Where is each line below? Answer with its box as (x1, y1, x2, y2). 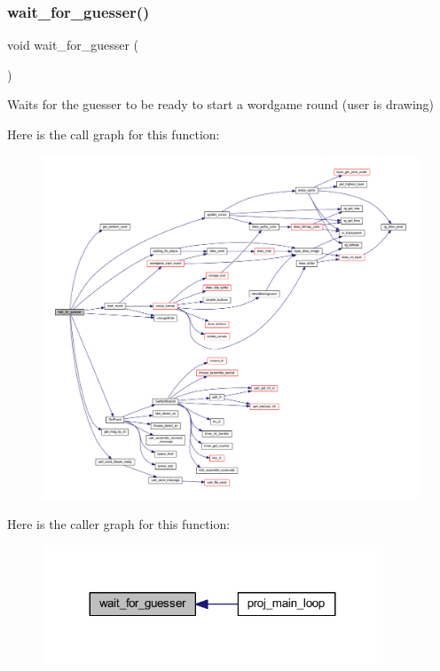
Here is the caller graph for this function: (7, 514, 231, 533)
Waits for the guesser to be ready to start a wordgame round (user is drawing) (7, 95, 435, 114)
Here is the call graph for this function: (7, 125, 220, 143)
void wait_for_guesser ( (7, 36, 139, 54)
